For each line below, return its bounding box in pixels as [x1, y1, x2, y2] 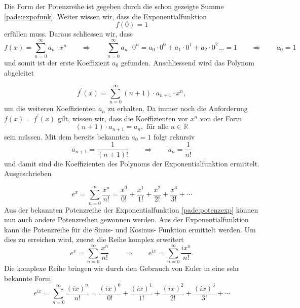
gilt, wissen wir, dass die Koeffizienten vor [57, 113, 188, 123]
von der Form [200, 113, 242, 123]
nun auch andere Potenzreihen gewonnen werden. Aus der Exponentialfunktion [4, 214, 249, 225]
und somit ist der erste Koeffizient [4, 57, 110, 67]
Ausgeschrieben [4, 168, 52, 179]
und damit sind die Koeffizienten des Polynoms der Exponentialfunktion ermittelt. [4, 158, 259, 168]
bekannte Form [4, 272, 51, 283]
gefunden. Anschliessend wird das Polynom [121, 57, 254, 67]
